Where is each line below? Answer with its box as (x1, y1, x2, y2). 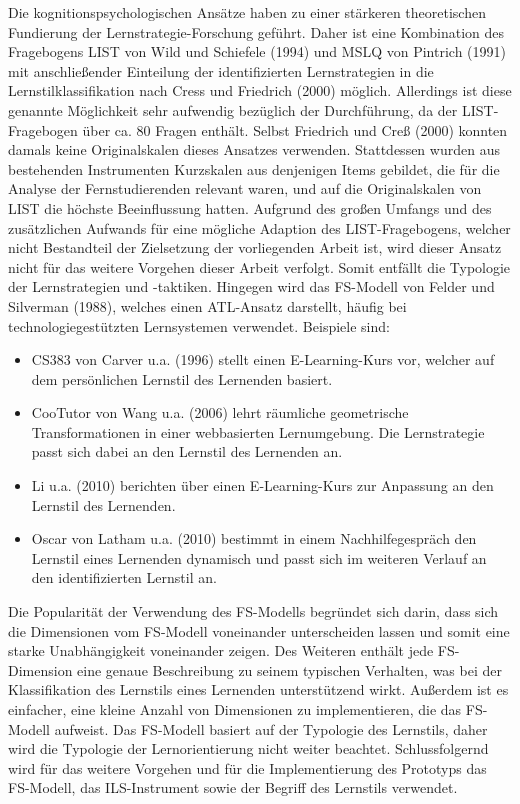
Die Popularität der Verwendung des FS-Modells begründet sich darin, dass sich (8, 601, 499, 622)
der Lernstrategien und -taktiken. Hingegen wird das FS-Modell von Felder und (8, 276, 495, 297)
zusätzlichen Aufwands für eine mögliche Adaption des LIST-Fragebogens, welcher (8, 217, 511, 238)
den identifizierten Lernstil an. (31, 567, 217, 588)
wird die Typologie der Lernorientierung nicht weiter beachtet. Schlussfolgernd (8, 738, 489, 759)
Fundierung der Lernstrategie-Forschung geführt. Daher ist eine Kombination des (8, 21, 505, 42)
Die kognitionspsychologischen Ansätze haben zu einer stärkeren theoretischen (8, 2, 486, 22)
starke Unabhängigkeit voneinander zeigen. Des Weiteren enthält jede (8, 640, 434, 661)
